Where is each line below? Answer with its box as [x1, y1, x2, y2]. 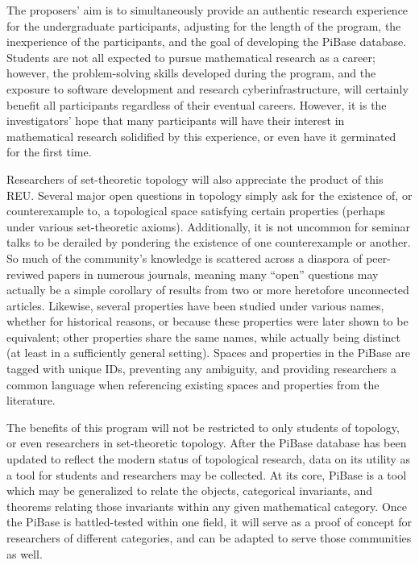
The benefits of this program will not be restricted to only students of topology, [6, 418, 400, 435]
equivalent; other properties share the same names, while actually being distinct [6, 328, 400, 345]
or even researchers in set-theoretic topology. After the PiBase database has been [6, 434, 407, 451]
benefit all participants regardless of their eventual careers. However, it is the [6, 96, 387, 113]
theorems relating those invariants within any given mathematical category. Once [6, 497, 407, 514]
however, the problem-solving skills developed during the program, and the [6, 64, 376, 81]
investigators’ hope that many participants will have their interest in [6, 112, 345, 129]
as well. [6, 545, 43, 562]
